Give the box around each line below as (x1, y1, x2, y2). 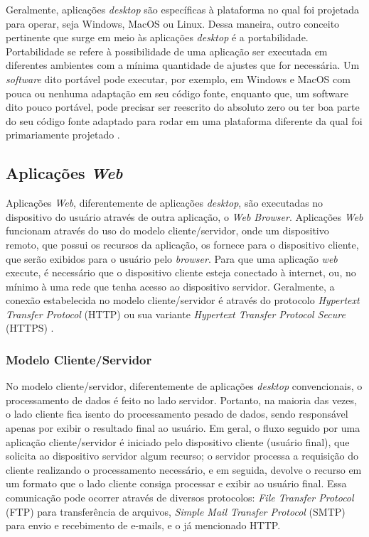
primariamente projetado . (6, 127, 120, 142)
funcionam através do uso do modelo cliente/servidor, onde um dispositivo (6, 223, 329, 238)
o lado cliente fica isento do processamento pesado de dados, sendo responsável (6, 406, 348, 421)
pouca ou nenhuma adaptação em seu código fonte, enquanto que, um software (6, 85, 349, 100)
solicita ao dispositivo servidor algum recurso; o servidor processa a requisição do (6, 448, 359, 463)
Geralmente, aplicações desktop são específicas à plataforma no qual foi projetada (6, 2, 360, 16)
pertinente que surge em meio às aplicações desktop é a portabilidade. (6, 30, 309, 45)
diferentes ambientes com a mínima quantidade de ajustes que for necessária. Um (6, 58, 360, 72)
